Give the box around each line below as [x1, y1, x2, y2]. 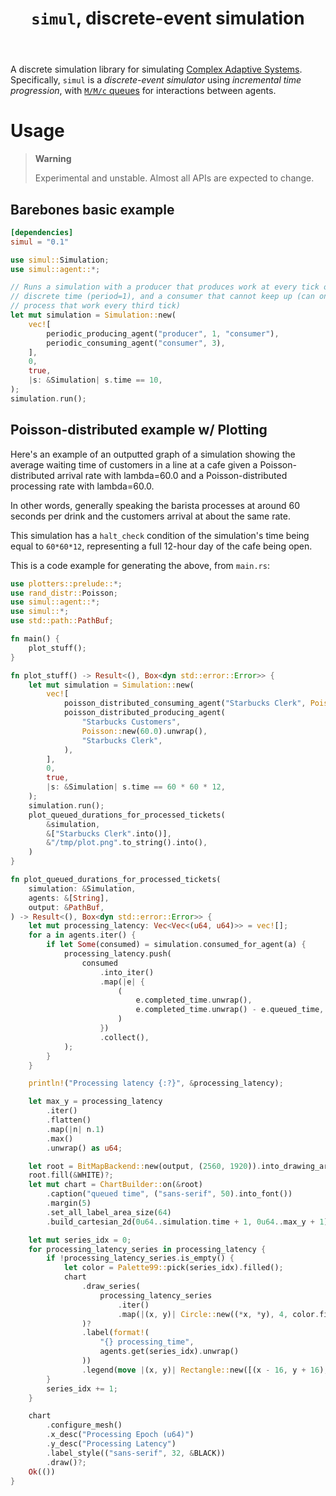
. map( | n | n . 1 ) [46, 1124, 105, 1134]
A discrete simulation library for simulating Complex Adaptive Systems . [10, 63, 303, 76]
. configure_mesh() [46, 1420, 123, 1431]
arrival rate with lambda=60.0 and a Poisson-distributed [56, 469, 288, 481]
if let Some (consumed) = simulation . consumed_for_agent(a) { [46, 940, 307, 950]
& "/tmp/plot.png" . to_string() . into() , [46, 838, 208, 848]
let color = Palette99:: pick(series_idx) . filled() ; [63, 1263, 284, 1273]
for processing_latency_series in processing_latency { [28, 1244, 267, 1254]
